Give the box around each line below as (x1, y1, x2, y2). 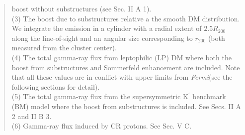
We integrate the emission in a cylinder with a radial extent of (11, 23, 202, 33)
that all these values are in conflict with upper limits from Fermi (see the (11, 72, 233, 82)
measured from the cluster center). (11, 42, 117, 53)
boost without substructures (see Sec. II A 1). (11, 3, 152, 13)
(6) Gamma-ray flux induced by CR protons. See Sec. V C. (11, 121, 192, 131)
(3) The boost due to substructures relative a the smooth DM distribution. (11, 13, 240, 23)
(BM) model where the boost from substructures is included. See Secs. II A (11, 101, 242, 111)
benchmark (192, 91, 226, 102)
